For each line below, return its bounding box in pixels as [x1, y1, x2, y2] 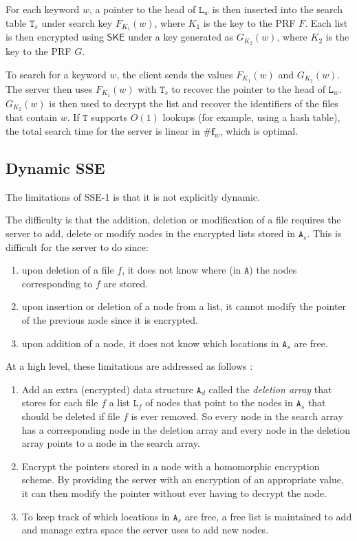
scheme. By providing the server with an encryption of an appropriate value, [21, 472, 344, 487]
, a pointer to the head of [89, 2, 196, 16]
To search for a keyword [6, 67, 107, 81]
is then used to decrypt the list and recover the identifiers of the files [49, 96, 338, 110]
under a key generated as [128, 30, 234, 44]
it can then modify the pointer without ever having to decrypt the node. [21, 485, 327, 500]
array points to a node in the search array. [21, 436, 200, 450]
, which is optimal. [219, 124, 299, 138]
